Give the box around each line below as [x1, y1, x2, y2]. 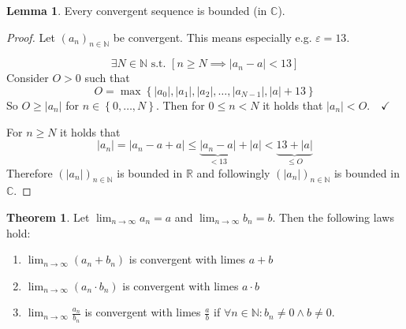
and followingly [196, 164, 270, 181]
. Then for [155, 96, 205, 113]
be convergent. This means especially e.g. [113, 28, 312, 45]
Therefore [6, 164, 53, 181]
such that [84, 69, 130, 86]
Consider [6, 69, 49, 86]
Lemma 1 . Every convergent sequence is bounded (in [6, 2, 267, 18]
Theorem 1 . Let [6, 209, 90, 225]
